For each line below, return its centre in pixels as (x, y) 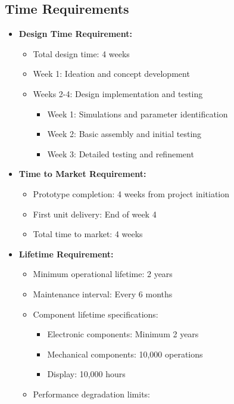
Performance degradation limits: (91, 394)
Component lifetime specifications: (96, 314)
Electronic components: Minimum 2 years (123, 334)
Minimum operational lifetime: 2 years (103, 274)
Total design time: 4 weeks (81, 53)
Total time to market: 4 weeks (88, 234)
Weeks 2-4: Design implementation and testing (118, 93)
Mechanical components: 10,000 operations (125, 354)
